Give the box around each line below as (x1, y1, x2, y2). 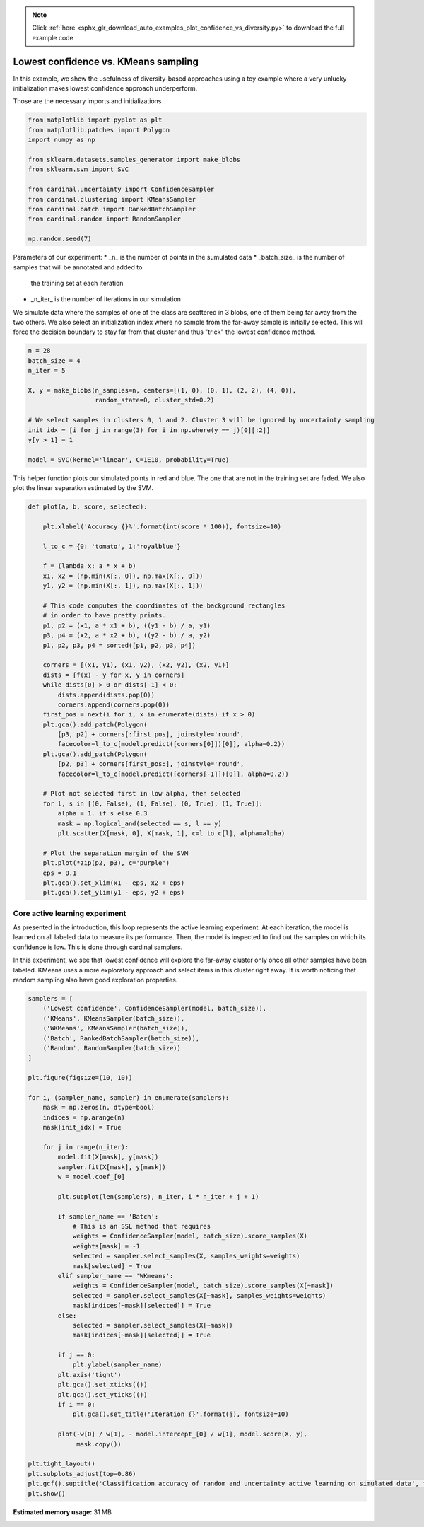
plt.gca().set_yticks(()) (57, 1390, 148, 1398)
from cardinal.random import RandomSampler (28, 215, 182, 223)
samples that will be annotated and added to (13, 262, 143, 272)
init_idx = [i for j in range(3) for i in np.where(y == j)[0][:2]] (28, 426, 271, 434)
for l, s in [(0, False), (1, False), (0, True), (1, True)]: (42, 799, 263, 808)
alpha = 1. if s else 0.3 (57, 810, 148, 818)
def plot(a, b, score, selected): (28, 503, 148, 511)
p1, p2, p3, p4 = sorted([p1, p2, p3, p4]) (42, 641, 196, 649)
